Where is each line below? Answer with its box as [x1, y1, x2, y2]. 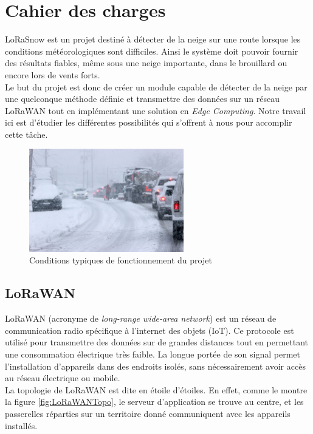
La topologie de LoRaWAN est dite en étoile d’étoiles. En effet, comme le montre [5, 383, 308, 396]
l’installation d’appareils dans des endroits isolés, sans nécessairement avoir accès [5, 359, 306, 372]
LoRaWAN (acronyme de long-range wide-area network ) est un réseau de [5, 312, 277, 325]
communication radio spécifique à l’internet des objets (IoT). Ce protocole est [5, 324, 294, 336]
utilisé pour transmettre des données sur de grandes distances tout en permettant [5, 336, 308, 348]
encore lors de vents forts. [5, 68, 100, 81]
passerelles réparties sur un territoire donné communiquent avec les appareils [5, 407, 291, 420]
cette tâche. [5, 127, 48, 140]
